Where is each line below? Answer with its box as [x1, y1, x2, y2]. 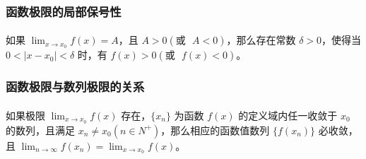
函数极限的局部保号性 [6, 2, 122, 20]
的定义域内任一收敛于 [238, 107, 338, 122]
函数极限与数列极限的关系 [6, 78, 145, 95]
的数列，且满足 [6, 122, 75, 137]
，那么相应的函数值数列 [160, 122, 270, 137]
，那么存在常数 [226, 33, 296, 47]
